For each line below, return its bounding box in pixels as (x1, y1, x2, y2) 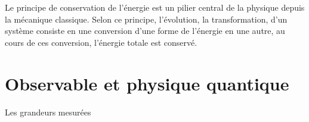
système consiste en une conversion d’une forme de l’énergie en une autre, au (5, 24, 285, 37)
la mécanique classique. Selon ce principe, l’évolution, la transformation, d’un (5, 12, 288, 25)
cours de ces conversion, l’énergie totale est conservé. (5, 36, 197, 48)
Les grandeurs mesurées (5, 105, 91, 118)
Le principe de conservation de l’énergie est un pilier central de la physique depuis (5, 1, 305, 13)
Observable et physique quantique (5, 71, 289, 95)
